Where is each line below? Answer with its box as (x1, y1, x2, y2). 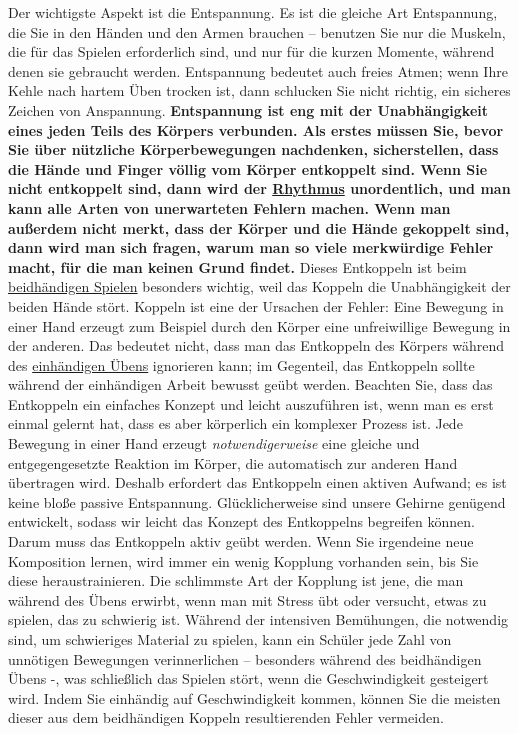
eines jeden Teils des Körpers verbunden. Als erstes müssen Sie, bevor (8, 119, 504, 140)
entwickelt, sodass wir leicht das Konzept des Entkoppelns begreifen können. (8, 511, 475, 532)
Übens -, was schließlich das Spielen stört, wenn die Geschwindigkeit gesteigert (8, 668, 489, 689)
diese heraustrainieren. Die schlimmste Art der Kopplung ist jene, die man (8, 570, 464, 591)
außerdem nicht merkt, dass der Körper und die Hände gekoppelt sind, (8, 217, 510, 238)
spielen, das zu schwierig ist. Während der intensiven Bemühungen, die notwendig (8, 609, 509, 630)
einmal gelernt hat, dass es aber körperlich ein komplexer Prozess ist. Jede (8, 413, 463, 434)
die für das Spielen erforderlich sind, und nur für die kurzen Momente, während (8, 41, 495, 62)
